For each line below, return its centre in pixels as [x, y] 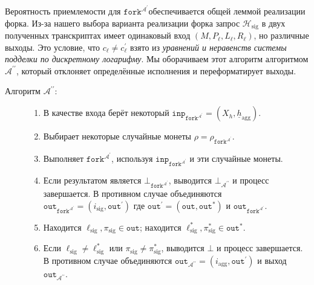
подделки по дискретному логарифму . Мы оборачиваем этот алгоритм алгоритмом [157, 59]
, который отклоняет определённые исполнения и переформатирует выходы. [156, 70]
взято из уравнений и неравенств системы [208, 47]
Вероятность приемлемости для [63, 11]
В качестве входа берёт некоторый [106, 113]
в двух [273, 23]
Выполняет [64, 159]
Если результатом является [92, 180]
